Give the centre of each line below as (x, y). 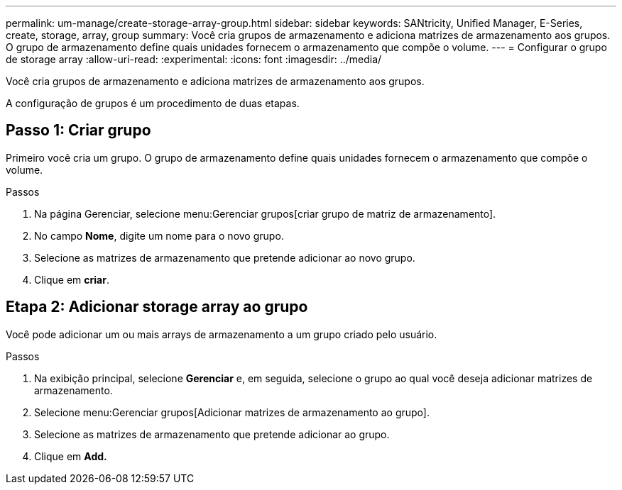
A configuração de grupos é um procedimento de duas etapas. (153, 103)
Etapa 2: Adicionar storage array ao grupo (157, 307)
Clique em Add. (71, 456)
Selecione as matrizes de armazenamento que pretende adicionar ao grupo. (212, 434)
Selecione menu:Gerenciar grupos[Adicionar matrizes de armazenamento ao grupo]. (232, 412)
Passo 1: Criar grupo (78, 130)
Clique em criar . (72, 279)
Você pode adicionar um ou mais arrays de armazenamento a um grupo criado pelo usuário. (222, 334)
